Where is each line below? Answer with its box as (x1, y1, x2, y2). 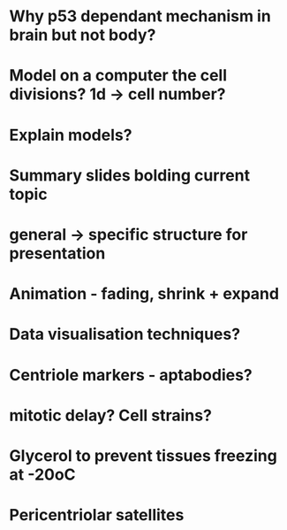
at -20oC (9, 465, 77, 484)
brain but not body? (9, 25, 156, 45)
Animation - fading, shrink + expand (9, 284, 280, 304)
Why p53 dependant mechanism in (9, 6, 271, 27)
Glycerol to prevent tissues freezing (9, 445, 278, 465)
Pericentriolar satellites (9, 505, 185, 526)
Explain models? (9, 125, 132, 145)
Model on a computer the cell (9, 65, 228, 86)
